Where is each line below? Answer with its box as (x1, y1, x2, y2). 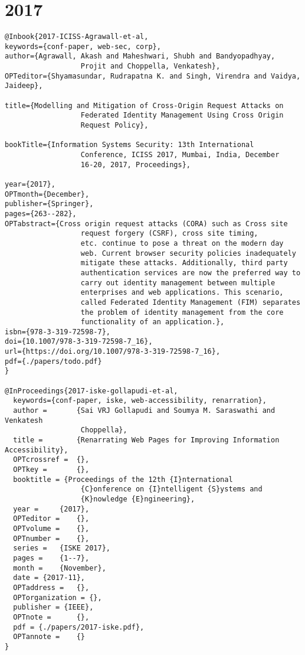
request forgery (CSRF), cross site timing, (80, 229, 258, 238)
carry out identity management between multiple (80, 278, 276, 287)
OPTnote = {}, (13, 612, 90, 621)
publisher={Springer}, (5, 200, 94, 208)
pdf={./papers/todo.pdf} (5, 357, 102, 366)
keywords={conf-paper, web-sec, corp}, (5, 42, 161, 51)
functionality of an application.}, (80, 318, 225, 327)
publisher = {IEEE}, (13, 603, 94, 612)
